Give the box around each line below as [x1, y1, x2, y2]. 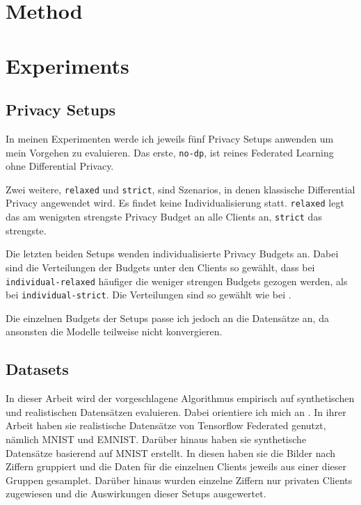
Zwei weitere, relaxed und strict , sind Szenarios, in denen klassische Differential [6, 182, 355, 196]
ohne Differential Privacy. [6, 159, 114, 173]
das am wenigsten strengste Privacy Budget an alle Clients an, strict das [6, 209, 322, 224]
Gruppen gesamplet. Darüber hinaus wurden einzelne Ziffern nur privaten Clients [6, 472, 353, 487]
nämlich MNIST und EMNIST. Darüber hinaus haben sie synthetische [6, 432, 307, 447]
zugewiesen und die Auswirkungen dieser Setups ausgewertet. [6, 486, 266, 501]
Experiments [6, 51, 129, 79]
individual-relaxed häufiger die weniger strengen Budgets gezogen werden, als [6, 273, 348, 288]
